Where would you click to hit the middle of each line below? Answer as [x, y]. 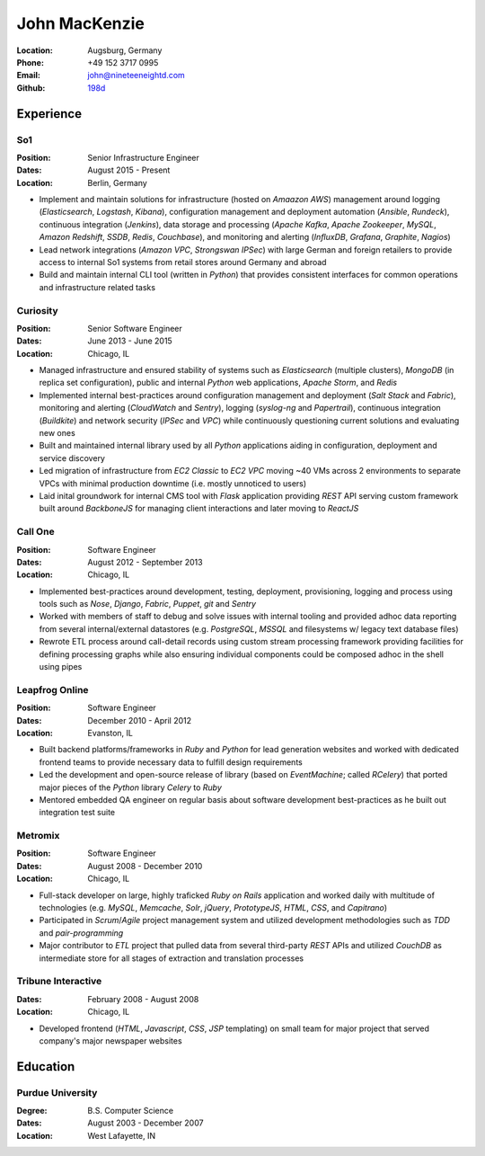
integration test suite [77, 813]
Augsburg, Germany [125, 50]
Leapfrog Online [53, 689]
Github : [31, 88]
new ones [57, 433]
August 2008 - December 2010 [145, 866]
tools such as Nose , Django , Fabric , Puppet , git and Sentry [147, 604]
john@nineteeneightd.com [137, 76]
